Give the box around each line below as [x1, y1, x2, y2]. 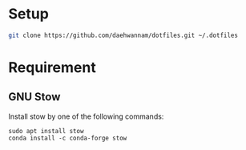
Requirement [8, 59, 96, 76]
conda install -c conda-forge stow [8, 134, 127, 142]
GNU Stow [8, 90, 61, 104]
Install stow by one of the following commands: [8, 111, 164, 121]
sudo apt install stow [8, 127, 84, 135]
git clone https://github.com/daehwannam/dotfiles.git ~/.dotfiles [8, 31, 239, 39]
